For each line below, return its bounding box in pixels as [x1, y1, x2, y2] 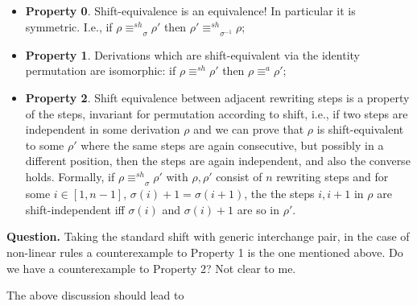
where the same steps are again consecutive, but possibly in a [81, 136, 384, 153]
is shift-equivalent [316, 121, 404, 138]
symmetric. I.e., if [25, 18, 113, 35]
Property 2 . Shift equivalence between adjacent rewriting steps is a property [25, 89, 410, 106]
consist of [216, 168, 262, 184]
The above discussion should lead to [6, 287, 184, 304]
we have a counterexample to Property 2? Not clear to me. [6, 259, 296, 276]
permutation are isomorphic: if [25, 62, 176, 79]
